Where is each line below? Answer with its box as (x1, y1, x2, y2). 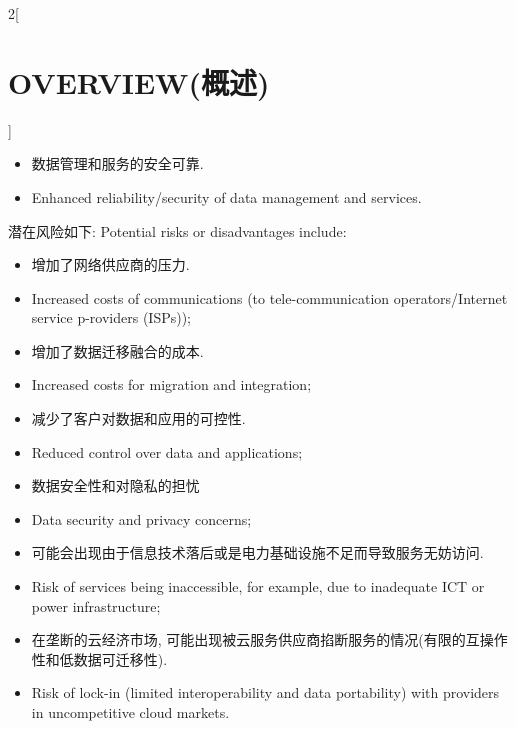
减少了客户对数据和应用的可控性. (31, 408, 246, 429)
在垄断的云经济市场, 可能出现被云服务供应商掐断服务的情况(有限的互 (31, 629, 480, 650)
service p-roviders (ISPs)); (31, 307, 192, 328)
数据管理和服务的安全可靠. (31, 153, 204, 174)
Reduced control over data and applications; (31, 441, 303, 462)
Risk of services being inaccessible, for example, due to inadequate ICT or (31, 576, 485, 597)
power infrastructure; (31, 595, 161, 616)
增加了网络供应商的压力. (31, 254, 190, 275)
